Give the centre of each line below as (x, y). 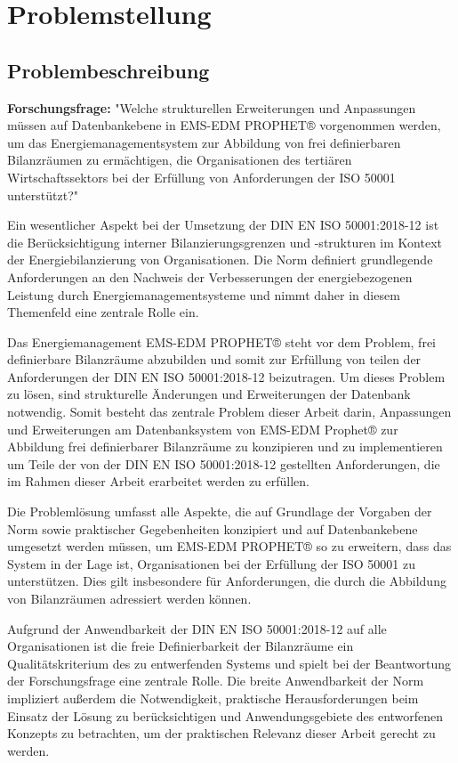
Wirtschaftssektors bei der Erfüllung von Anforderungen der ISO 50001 (201, 177)
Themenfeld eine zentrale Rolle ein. (103, 312)
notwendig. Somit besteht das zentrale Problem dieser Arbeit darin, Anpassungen (229, 412)
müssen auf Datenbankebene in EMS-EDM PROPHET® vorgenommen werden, (224, 125)
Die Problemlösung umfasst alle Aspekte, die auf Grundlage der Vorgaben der (220, 511)
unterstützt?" (43, 195)
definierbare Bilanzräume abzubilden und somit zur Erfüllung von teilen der (214, 359)
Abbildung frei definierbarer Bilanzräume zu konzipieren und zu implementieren (225, 446)
